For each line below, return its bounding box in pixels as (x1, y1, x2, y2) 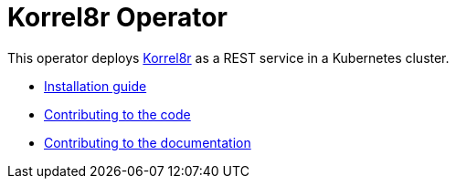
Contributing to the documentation (44, 134, 251, 150)
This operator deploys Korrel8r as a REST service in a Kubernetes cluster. (7, 49, 450, 66)
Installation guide (44, 77, 147, 94)
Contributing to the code (44, 106, 191, 122)
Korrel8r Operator (7, 2, 228, 33)
